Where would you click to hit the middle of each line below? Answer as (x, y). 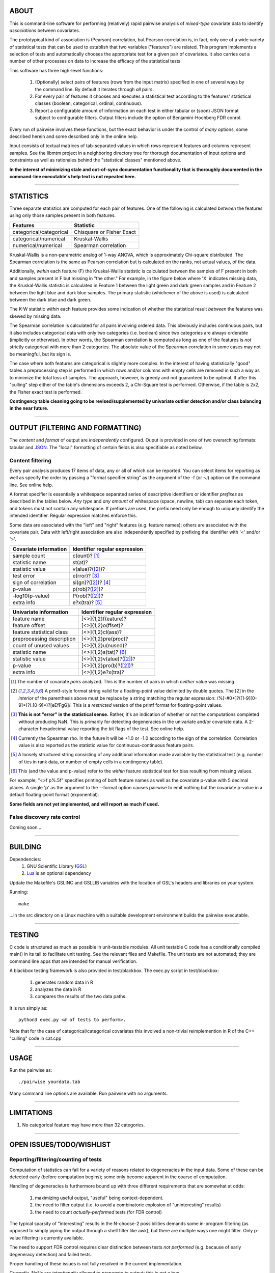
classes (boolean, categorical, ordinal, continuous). (89, 103)
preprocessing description (44, 639)
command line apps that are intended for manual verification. (73, 961)
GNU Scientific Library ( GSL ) (57, 866)
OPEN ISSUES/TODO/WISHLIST (60, 1145)
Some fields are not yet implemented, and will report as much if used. (84, 804)
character (29, 729)
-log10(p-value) (31, 596)
